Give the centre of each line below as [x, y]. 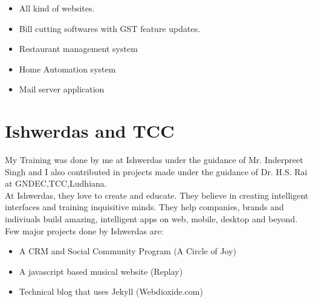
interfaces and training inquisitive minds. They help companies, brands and [144, 207]
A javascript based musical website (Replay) [101, 271]
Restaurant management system [78, 49]
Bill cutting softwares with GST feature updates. [110, 28]
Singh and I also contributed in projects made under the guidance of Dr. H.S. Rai [156, 171]
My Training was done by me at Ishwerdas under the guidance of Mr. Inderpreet [154, 160]
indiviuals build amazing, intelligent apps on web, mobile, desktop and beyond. [151, 219]
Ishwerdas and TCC [90, 131]
